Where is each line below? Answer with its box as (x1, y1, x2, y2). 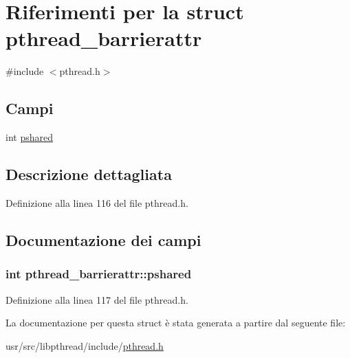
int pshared (6, 130, 53, 144)
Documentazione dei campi (6, 229, 201, 250)
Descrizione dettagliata (6, 164, 172, 185)
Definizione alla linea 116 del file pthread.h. (6, 195, 188, 210)
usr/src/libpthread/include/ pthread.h (6, 338, 164, 353)
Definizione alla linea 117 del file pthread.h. (6, 292, 188, 306)
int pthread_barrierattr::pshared (6, 265, 192, 282)
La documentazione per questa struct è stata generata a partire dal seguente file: (6, 315, 346, 330)
